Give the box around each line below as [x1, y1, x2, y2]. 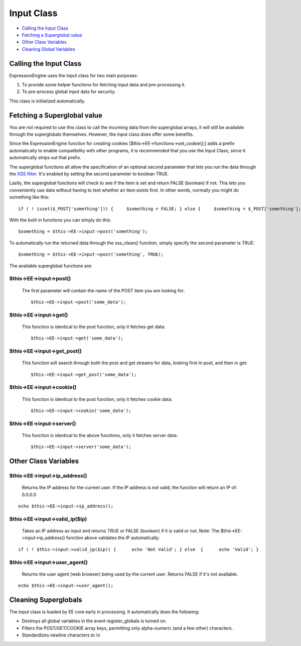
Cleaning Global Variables [22, 46, 75, 52]
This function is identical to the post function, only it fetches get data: [22, 324, 166, 330]
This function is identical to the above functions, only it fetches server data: [22, 432, 178, 438]
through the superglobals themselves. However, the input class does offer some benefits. [9, 131, 194, 138]
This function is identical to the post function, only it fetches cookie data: [22, 396, 173, 402]
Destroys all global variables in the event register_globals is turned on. [22, 618, 167, 624]
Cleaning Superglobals [9, 595, 82, 604]
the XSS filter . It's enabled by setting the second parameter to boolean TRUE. [9, 171, 169, 177]
